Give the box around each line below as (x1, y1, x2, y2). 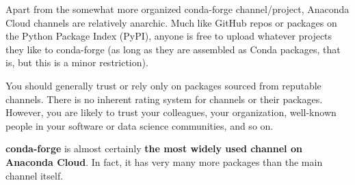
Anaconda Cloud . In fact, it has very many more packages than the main (5, 154, 323, 169)
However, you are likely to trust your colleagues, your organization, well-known (5, 105, 337, 119)
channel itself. (5, 168, 64, 182)
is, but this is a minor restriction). (5, 55, 148, 70)
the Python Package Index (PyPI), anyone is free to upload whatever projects (5, 29, 332, 43)
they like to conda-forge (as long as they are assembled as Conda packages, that (5, 42, 341, 56)
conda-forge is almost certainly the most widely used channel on (5, 141, 302, 156)
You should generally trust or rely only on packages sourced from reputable (5, 78, 321, 92)
